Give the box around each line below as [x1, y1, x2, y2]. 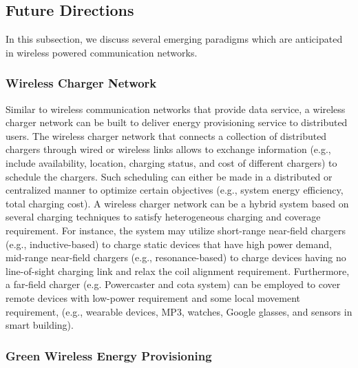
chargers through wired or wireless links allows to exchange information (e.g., [6, 142, 331, 156]
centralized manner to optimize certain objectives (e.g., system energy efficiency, [6, 183, 344, 197]
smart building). [6, 318, 74, 332]
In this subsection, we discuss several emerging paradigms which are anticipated [6, 32, 343, 46]
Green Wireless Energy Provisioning [6, 347, 212, 364]
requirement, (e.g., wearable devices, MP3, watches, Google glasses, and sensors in [6, 304, 352, 318]
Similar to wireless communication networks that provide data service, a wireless [6, 101, 346, 116]
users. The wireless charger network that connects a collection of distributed [6, 128, 327, 143]
